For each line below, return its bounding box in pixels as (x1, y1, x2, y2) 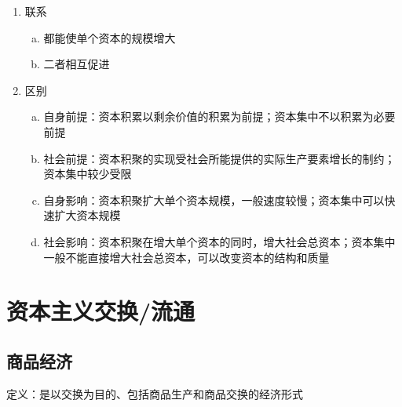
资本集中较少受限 (43, 165, 132, 182)
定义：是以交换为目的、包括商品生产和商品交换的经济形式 (6, 385, 303, 402)
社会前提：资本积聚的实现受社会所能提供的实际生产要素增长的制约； (43, 150, 396, 166)
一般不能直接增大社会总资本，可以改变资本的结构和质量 (43, 249, 330, 265)
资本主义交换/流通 (6, 295, 196, 327)
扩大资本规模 (54, 207, 121, 223)
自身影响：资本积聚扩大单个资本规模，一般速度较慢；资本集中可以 (43, 191, 385, 208)
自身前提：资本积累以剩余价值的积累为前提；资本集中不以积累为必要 (43, 108, 396, 125)
